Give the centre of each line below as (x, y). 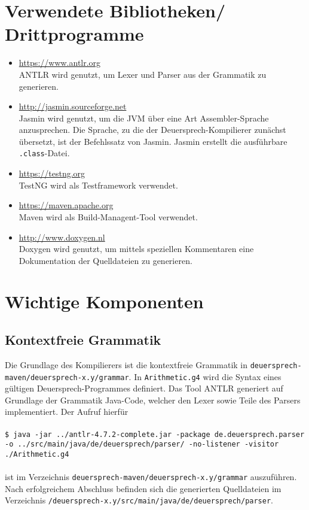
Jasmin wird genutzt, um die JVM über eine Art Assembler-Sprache (144, 118)
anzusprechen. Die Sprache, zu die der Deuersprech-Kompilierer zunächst (152, 130)
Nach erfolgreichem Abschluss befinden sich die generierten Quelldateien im (143, 488)
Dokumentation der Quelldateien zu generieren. (105, 260)
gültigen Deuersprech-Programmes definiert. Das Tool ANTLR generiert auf (144, 388)
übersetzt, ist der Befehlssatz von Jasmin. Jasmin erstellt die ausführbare (153, 141)
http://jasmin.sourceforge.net (73, 106)
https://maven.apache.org (66, 205)
